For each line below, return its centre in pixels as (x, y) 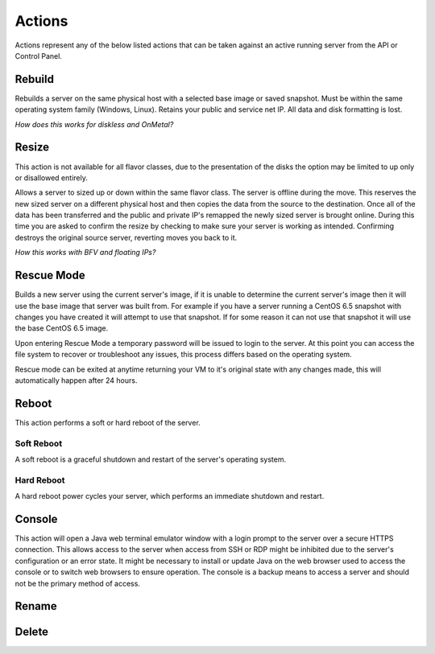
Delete (31, 632)
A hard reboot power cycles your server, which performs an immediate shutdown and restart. (170, 496)
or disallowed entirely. (51, 178)
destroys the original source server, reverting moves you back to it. (126, 237)
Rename (36, 606)
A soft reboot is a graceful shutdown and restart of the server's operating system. (151, 459)
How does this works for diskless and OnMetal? (94, 124)
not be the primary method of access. (78, 583)
